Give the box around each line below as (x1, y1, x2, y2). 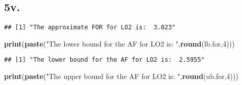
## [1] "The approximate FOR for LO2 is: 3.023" (4, 24, 176, 31)
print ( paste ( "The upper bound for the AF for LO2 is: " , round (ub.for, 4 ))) (4, 71, 238, 81)
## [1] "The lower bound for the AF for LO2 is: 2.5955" (4, 56, 205, 64)
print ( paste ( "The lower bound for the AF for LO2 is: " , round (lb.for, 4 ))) (4, 38, 235, 49)
